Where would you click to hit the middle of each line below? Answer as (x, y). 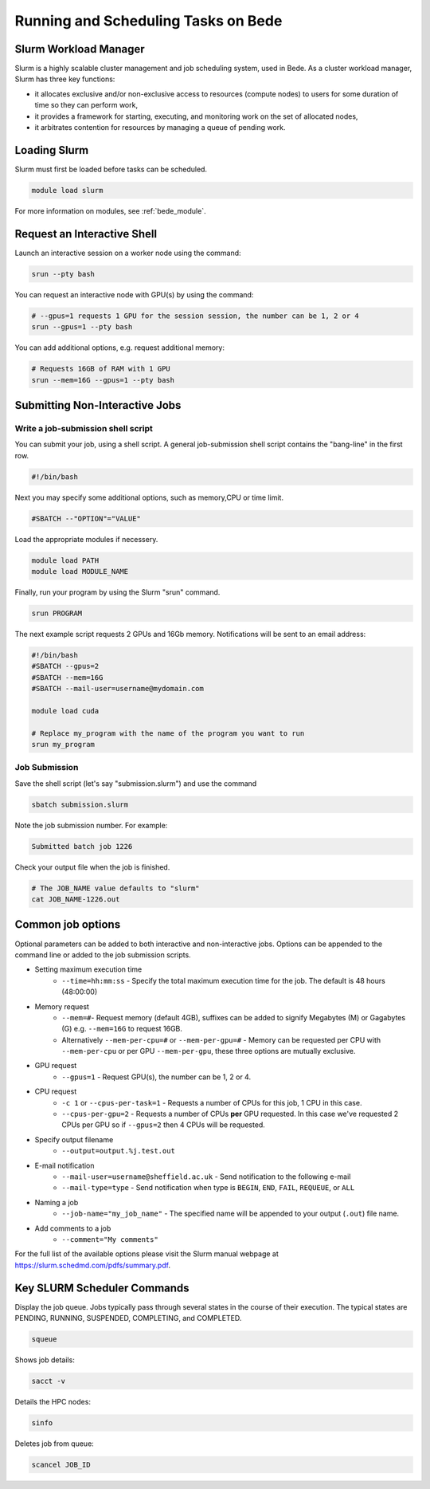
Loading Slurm (52, 150)
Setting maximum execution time (88, 969)
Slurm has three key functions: (65, 79)
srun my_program (63, 744)
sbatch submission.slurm (80, 804)
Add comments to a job (73, 1228)
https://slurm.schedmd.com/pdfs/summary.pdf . (93, 1265)
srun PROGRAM (57, 613)
